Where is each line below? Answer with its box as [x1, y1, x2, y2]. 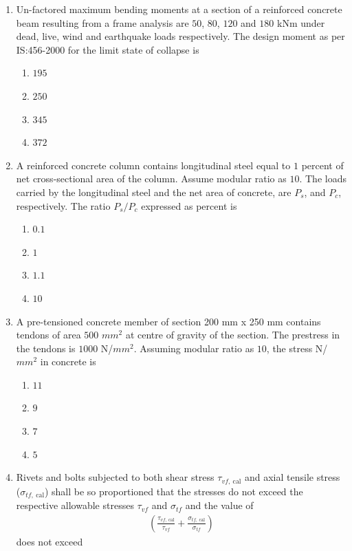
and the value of [185, 498, 254, 512]
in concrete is [40, 354, 96, 369]
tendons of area [16, 327, 81, 342]
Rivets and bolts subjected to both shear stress [16, 470, 214, 484]
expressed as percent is [141, 198, 237, 213]
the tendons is [16, 341, 76, 355]
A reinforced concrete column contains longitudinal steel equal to [16, 158, 291, 172]
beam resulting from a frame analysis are [16, 15, 189, 30]
